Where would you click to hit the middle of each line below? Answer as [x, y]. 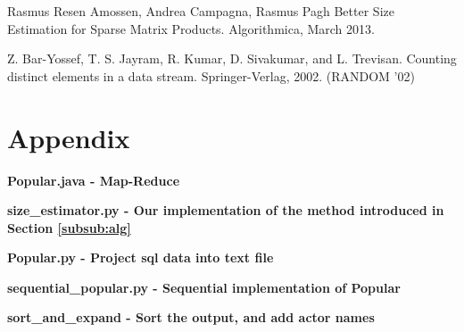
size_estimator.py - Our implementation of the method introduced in [226, 210]
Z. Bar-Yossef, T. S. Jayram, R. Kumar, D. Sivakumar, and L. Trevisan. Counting [232, 58]
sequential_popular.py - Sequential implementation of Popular [204, 287]
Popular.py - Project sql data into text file [141, 257]
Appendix [69, 137]
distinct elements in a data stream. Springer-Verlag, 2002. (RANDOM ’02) [211, 75]
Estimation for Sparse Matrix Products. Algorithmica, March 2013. [191, 28]
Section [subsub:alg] [69, 227]
